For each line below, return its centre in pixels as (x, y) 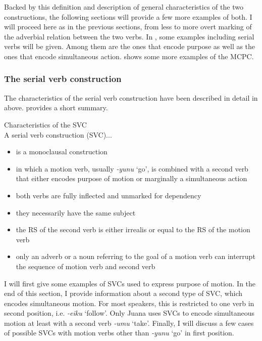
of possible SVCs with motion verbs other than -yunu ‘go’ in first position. (119, 333)
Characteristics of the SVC (45, 124)
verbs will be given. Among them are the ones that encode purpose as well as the (130, 46)
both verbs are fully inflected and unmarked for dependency (109, 195)
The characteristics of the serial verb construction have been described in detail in (131, 97)
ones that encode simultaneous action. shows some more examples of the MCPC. (129, 56)
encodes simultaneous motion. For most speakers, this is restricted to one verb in (129, 303)
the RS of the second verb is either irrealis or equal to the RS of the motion (133, 229)
